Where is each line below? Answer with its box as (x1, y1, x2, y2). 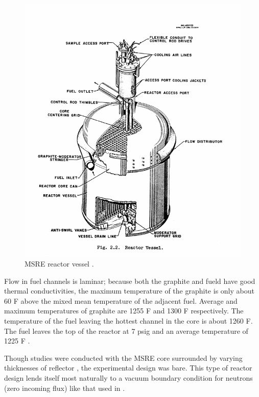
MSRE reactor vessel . (25, 258, 94, 269)
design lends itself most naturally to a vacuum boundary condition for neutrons (4, 373, 253, 383)
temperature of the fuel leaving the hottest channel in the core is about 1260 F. (4, 315, 253, 326)
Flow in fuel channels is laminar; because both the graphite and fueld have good (4, 275, 255, 286)
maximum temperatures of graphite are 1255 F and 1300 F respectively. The (4, 305, 244, 316)
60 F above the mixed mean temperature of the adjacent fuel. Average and (4, 295, 238, 306)
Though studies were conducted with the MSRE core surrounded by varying (4, 352, 243, 363)
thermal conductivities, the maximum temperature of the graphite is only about (4, 285, 254, 296)
